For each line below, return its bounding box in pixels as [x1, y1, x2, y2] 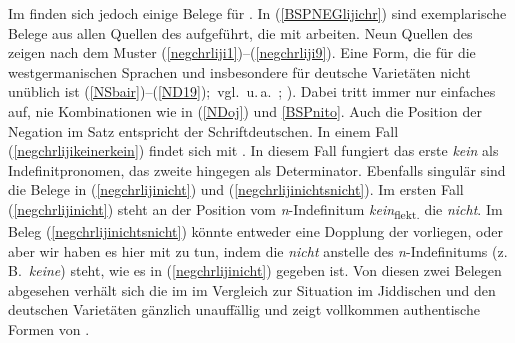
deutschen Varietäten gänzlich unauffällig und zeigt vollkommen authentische [8, 299, 480, 320]
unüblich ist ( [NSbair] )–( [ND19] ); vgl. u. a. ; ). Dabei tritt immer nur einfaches [8, 81, 496, 102]
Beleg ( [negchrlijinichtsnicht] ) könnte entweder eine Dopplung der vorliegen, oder [8, 221, 503, 242]
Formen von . [8, 319, 90, 340]
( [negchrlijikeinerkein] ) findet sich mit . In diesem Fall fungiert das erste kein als [8, 140, 499, 161]
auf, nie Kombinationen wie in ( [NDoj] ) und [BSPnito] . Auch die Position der [8, 100, 482, 121]
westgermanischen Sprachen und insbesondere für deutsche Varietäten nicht [8, 61, 471, 82]
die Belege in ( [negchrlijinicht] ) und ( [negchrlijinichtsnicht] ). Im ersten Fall [8, 179, 464, 200]
